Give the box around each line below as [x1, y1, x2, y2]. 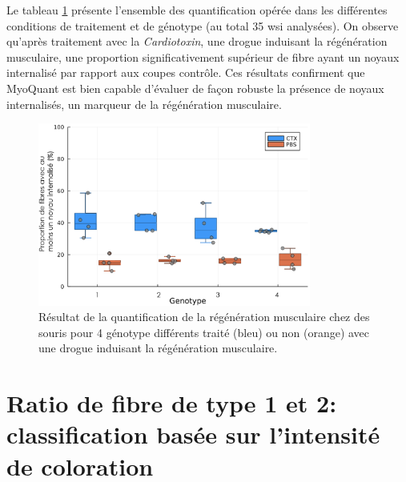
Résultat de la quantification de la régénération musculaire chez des [38, 308, 370, 325]
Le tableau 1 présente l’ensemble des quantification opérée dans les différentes [6, 2, 388, 18]
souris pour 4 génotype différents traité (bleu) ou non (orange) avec [38, 323, 370, 340]
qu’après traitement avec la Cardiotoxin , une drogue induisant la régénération [6, 33, 388, 50]
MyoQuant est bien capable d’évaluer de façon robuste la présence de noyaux [6, 79, 384, 96]
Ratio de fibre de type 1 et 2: [6, 387, 337, 420]
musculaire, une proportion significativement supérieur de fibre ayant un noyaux [6, 48, 400, 65]
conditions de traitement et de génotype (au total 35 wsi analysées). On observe [6, 17, 399, 34]
